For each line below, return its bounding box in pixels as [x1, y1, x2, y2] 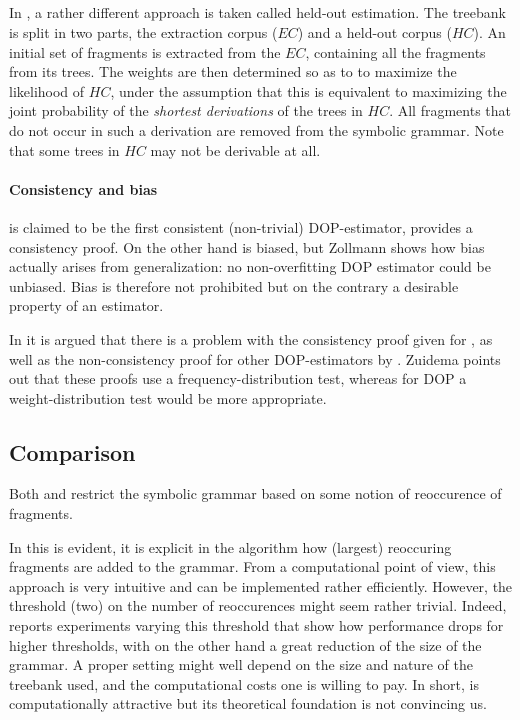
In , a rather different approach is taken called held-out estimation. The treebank [9, 2, 506, 23]
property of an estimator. [9, 295, 164, 316]
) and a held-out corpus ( [297, 21, 452, 42]
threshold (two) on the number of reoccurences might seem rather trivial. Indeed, [9, 595, 507, 616]
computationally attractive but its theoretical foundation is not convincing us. [9, 693, 487, 714]
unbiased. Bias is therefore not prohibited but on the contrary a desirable [9, 275, 459, 296]
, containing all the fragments [305, 41, 486, 62]
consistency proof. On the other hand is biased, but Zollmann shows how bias [9, 236, 485, 257]
